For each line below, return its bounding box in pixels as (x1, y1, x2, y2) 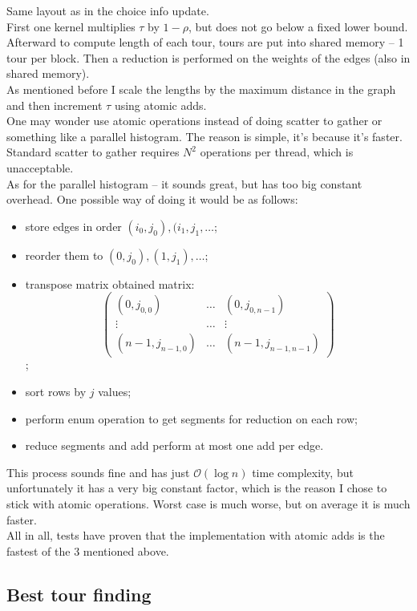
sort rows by (25, 383, 87, 400)
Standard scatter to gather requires (6, 144, 180, 160)
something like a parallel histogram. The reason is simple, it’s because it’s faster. (6, 127, 403, 144)
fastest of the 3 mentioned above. (6, 542, 169, 559)
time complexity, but (252, 463, 354, 480)
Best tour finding (6, 581, 152, 606)
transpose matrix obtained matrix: (25, 275, 195, 292)
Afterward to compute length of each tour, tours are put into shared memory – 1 (6, 34, 404, 51)
